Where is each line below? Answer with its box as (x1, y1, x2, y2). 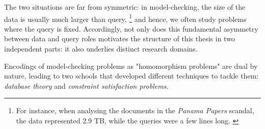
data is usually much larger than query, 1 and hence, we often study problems (4, 12, 247, 24)
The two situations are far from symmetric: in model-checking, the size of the (4, 2, 246, 12)
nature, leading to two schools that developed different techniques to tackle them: (4, 70, 259, 81)
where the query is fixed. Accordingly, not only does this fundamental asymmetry (4, 23, 258, 34)
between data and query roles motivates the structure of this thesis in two (4, 33, 235, 44)
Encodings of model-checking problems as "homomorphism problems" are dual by (4, 60, 258, 71)
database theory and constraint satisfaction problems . (4, 80, 169, 91)
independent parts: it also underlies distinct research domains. (4, 43, 198, 54)
